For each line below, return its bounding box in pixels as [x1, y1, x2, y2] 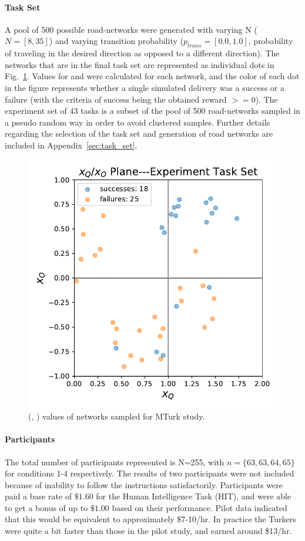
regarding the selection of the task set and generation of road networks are [5, 127, 273, 140]
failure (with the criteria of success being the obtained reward [5, 93, 227, 105]
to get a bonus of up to [5, 501, 88, 513]
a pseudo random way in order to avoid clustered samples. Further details [5, 116, 270, 128]
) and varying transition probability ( [49, 35, 183, 47]
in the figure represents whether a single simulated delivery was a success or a [5, 81, 284, 93]
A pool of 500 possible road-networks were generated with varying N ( [5, 23, 257, 35]
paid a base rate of [5, 490, 72, 502]
